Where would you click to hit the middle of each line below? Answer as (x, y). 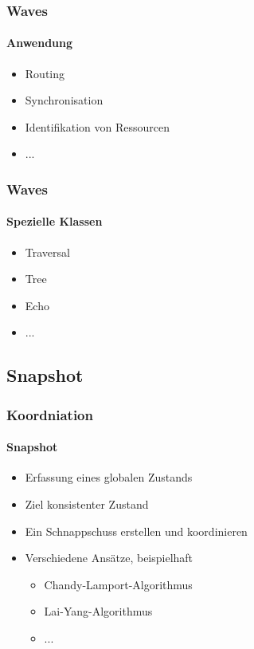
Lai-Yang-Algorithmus (98, 611)
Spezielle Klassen (55, 221)
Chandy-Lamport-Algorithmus (118, 584)
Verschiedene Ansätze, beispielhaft (109, 558)
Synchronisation (64, 100)
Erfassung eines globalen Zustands (109, 477)
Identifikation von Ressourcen (98, 126)
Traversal (47, 252)
